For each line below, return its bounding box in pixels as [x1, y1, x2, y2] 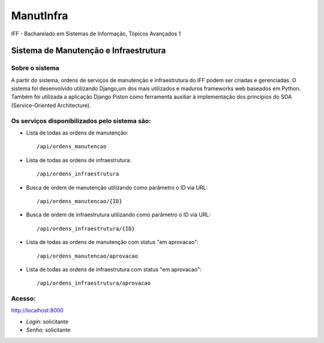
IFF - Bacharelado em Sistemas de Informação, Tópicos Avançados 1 [11, 30, 181, 37]
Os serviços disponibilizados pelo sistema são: [11, 117, 151, 125]
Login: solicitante [26, 318, 68, 325]
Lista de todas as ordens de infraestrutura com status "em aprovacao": [26, 266, 202, 273]
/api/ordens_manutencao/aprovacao [37, 252, 138, 260]
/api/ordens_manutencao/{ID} [37, 198, 122, 204]
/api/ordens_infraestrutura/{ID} [37, 225, 135, 232]
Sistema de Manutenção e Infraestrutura [11, 46, 166, 56]
